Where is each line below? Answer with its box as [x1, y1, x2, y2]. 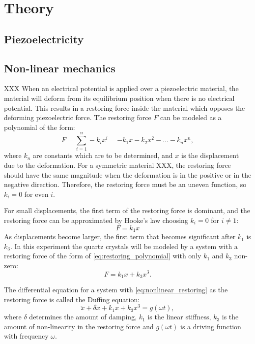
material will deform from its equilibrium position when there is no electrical [4, 93, 235, 103]
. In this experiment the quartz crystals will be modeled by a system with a [10, 241, 238, 251]
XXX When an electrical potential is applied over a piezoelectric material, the [4, 83, 239, 94]
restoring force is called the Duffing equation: [4, 294, 140, 304]
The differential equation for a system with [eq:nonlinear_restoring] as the [4, 284, 228, 294]
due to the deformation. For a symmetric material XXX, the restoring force [4, 160, 231, 170]
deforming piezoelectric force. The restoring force [4, 112, 151, 123]
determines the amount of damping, [29, 312, 137, 322]
